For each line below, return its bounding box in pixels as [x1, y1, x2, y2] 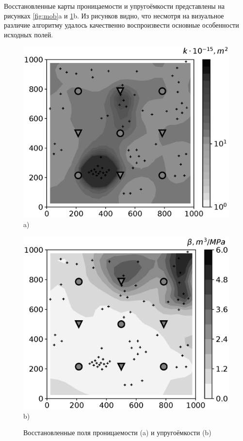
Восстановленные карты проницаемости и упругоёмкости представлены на [4, 1, 225, 11]
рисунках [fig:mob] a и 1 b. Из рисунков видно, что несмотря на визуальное [4, 10, 224, 20]
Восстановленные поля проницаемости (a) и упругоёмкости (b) [23, 427, 211, 437]
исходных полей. [4, 29, 53, 39]
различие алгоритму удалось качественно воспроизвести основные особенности [4, 20, 239, 30]
